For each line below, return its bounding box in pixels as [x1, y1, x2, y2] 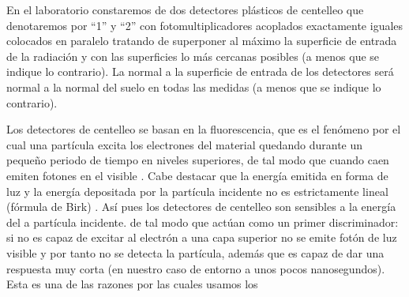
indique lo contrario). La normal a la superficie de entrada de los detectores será [6, 63, 394, 80]
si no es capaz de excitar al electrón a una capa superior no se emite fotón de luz [6, 229, 397, 246]
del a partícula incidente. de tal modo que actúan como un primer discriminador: [6, 213, 399, 230]
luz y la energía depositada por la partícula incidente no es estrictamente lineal [6, 182, 388, 199]
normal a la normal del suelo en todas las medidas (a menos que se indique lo [6, 78, 381, 95]
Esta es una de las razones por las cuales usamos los [6, 276, 258, 292]
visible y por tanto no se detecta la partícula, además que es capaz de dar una [6, 244, 385, 261]
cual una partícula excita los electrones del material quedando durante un [6, 136, 363, 152]
